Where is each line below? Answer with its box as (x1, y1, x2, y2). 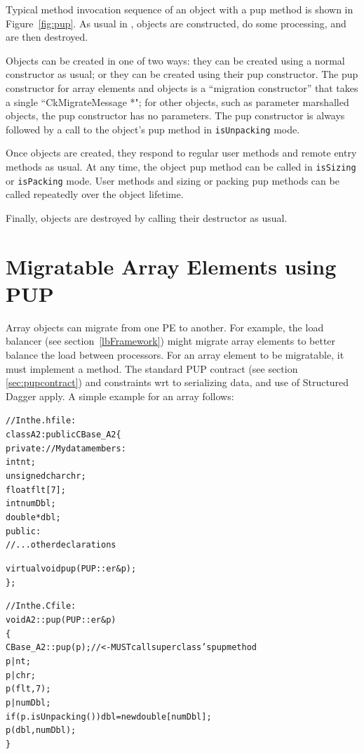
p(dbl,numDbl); (6, 725, 76, 736)
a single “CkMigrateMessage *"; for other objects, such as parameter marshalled (6, 94, 349, 109)
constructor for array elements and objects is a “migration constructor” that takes (6, 80, 358, 95)
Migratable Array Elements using (6, 251, 337, 280)
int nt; (6, 457, 36, 468)
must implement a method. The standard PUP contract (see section (6, 361, 298, 376)
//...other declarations (6, 540, 116, 550)
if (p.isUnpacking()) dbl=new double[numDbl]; (6, 711, 212, 722)
